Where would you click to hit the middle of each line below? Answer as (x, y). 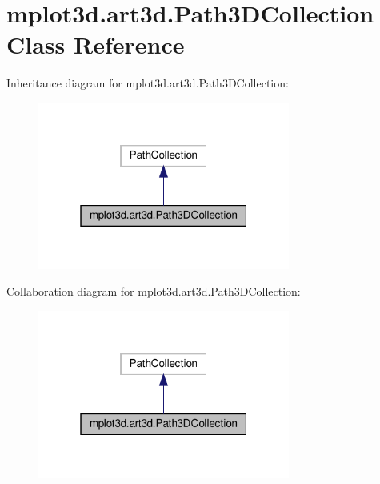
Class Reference (96, 44)
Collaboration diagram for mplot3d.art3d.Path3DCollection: (154, 291)
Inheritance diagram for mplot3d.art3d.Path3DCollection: (148, 83)
